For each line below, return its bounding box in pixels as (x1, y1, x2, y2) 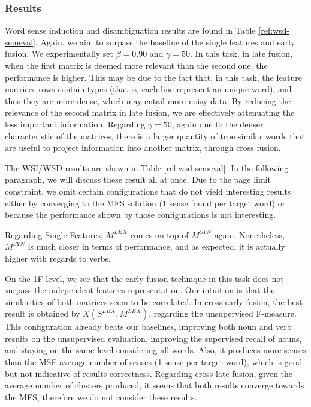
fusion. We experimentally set (5, 47, 114, 60)
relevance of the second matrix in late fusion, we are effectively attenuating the (5, 106, 295, 119)
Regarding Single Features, (5, 228, 103, 241)
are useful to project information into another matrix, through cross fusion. (5, 141, 281, 154)
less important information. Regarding (5, 117, 146, 130)
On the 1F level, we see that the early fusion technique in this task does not (5, 272, 284, 284)
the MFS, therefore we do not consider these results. (5, 390, 197, 403)
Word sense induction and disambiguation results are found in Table (5, 24, 256, 37)
